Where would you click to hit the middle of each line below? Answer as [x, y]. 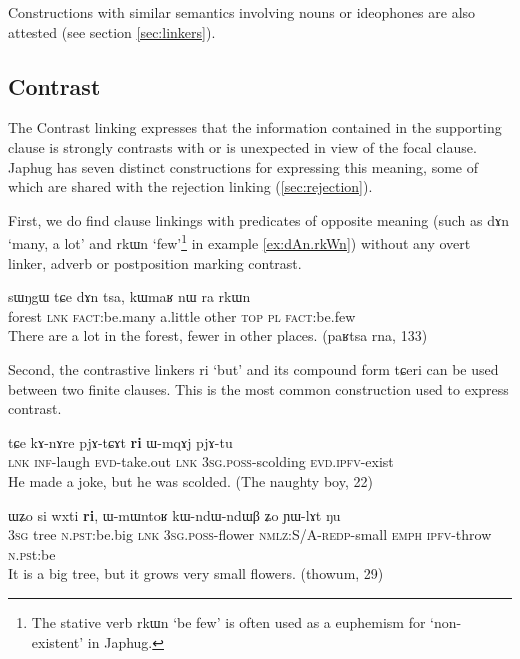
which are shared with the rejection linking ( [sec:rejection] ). [190, 186]
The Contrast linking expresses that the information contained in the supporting [255, 127]
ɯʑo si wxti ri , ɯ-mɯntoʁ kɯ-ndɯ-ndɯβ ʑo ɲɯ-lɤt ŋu [174, 514]
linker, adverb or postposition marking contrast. [155, 262]
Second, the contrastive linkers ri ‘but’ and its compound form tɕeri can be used [253, 368]
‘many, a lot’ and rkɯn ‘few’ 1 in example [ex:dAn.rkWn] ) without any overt [239, 242]
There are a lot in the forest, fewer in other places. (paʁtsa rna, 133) [218, 335]
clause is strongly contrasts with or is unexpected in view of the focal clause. [242, 146]
